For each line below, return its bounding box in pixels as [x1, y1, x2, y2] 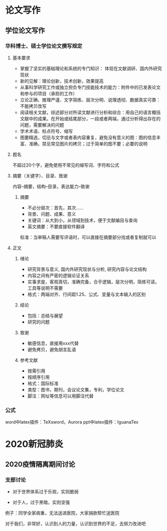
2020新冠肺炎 [5, 439, 64, 450]
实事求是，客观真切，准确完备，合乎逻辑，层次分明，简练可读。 [27, 279, 159, 285]
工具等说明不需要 [27, 285, 63, 291]
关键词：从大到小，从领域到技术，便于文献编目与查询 [27, 217, 138, 223]
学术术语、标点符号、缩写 [20, 128, 73, 134]
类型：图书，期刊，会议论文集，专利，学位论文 [27, 386, 124, 392]
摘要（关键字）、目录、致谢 [12, 173, 68, 179]
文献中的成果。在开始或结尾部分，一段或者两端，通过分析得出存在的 [20, 115, 161, 121]
